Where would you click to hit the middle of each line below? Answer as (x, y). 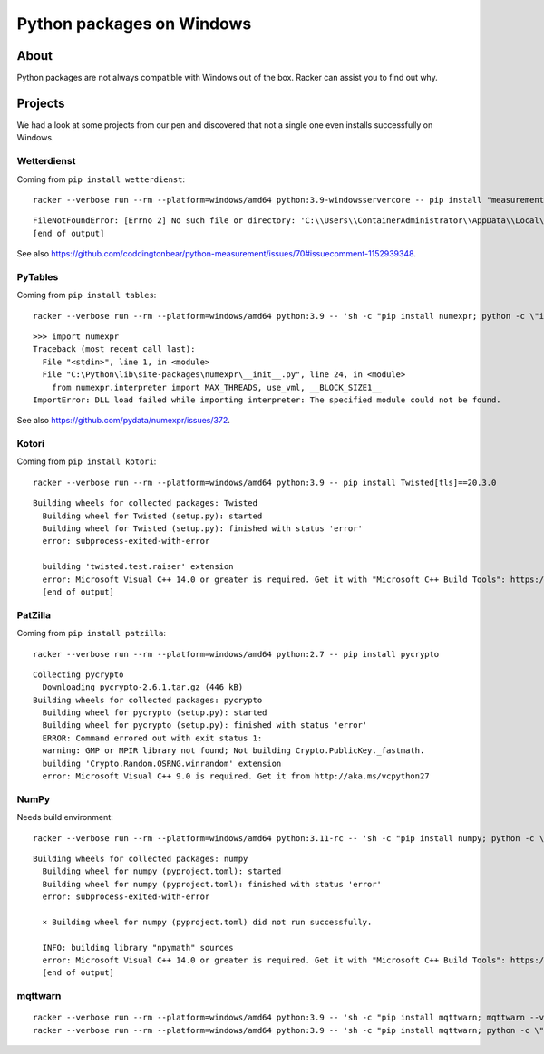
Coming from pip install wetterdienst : (101, 179)
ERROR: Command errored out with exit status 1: (152, 738)
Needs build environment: (65, 817)
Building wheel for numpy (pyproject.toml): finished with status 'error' (212, 884)
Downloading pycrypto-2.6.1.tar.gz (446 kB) (143, 687)
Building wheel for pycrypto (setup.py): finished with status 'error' (205, 725)
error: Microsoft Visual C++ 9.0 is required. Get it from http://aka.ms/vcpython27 (236, 776)
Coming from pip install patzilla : (92, 633)
